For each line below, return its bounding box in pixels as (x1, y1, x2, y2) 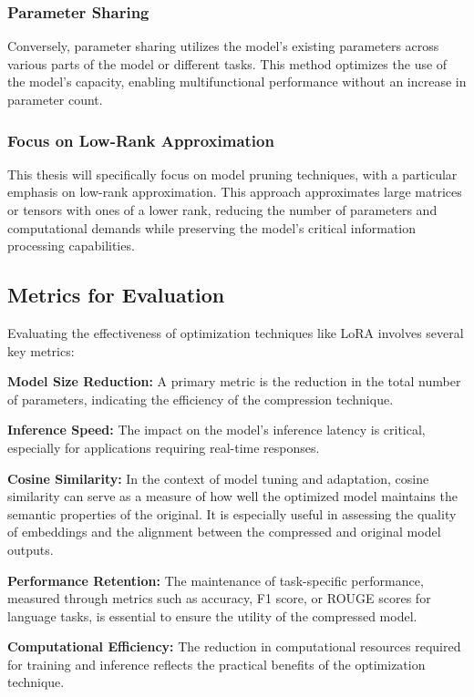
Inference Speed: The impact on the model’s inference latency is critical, (7, 420, 426, 439)
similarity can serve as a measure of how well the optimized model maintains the (7, 487, 458, 506)
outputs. (7, 539, 54, 559)
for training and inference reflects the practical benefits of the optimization (7, 654, 426, 673)
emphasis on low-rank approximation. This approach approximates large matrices (7, 182, 462, 201)
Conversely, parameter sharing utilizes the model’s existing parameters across (7, 36, 439, 56)
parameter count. (7, 90, 103, 108)
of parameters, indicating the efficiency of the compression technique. (7, 389, 394, 408)
